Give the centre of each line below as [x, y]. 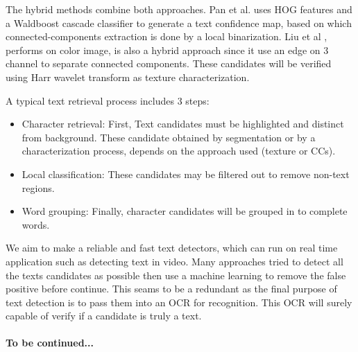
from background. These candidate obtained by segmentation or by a [169, 137]
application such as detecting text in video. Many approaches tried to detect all [174, 261]
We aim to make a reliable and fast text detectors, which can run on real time [172, 248]
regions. [38, 187]
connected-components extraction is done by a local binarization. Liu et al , [167, 36]
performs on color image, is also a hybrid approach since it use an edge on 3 [167, 50]
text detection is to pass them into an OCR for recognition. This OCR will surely [179, 302]
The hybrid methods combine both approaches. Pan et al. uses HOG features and [179, 9]
